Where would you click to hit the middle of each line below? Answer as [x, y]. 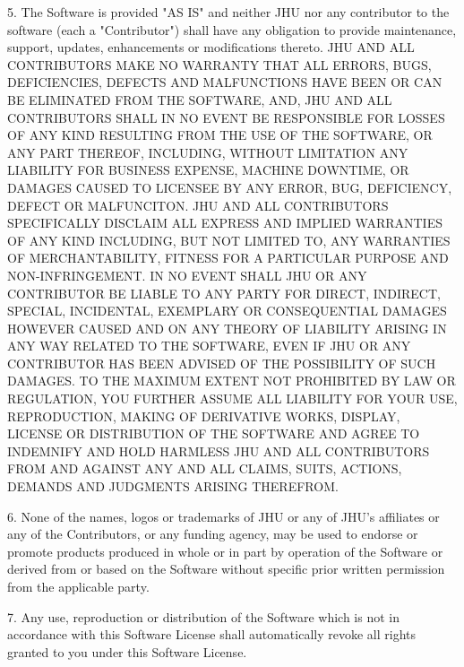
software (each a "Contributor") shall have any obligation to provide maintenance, [232, 29]
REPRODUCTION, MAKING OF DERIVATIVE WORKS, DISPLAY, [204, 416]
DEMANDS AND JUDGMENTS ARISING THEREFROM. [173, 486]
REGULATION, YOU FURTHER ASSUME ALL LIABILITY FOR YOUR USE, [232, 398]
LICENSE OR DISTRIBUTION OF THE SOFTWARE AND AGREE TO [214, 433]
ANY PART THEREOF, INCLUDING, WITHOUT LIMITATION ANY [208, 152]
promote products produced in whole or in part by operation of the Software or [225, 551]
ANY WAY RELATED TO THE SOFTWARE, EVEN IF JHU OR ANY [209, 346]
